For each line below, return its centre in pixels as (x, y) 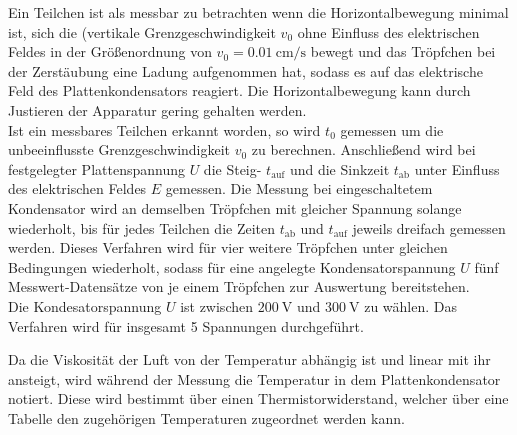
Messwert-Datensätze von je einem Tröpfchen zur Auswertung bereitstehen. (239, 286)
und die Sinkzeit (339, 168)
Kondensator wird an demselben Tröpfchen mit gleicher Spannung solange (235, 207)
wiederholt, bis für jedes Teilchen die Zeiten (142, 227)
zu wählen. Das (411, 305)
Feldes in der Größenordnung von (110, 51)
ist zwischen (216, 305)
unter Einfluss (457, 168)
